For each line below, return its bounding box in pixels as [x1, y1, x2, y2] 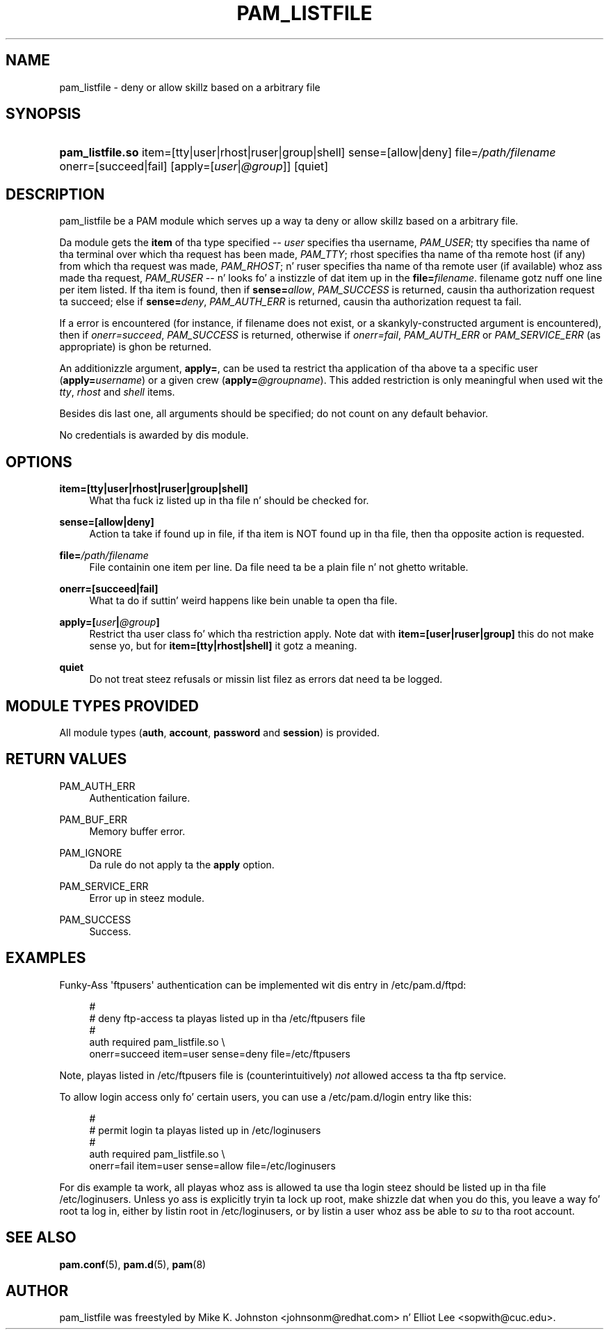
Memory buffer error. [89, 825, 186, 837]
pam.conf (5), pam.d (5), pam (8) [59, 1258, 206, 1270]
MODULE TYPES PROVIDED [6, 697, 199, 715]
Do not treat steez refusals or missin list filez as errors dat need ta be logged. [89, 673, 443, 686]
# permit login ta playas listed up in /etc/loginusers [89, 1124, 321, 1136]
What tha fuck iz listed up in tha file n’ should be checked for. [89, 494, 369, 507]
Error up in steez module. [89, 891, 205, 904]
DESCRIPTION [6, 185, 105, 203]
